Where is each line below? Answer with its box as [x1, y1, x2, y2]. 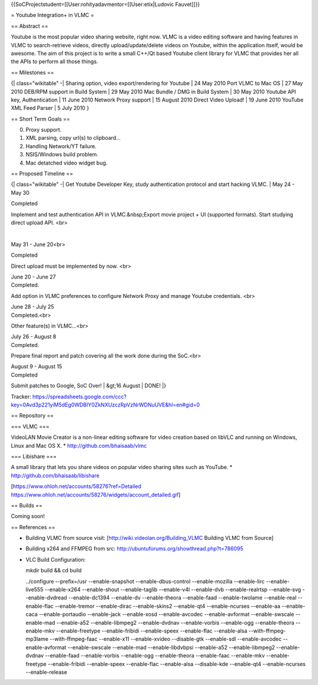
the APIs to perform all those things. [11, 58, 98, 65]
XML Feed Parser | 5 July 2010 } [11, 104, 90, 112]
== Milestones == [11, 68, 54, 76]
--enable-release [25, 668, 68, 676]
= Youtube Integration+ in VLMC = [11, 12, 94, 19]
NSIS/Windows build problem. [25, 151, 98, 158]
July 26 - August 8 [11, 333, 57, 340]
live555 [25, 586, 44, 593]
